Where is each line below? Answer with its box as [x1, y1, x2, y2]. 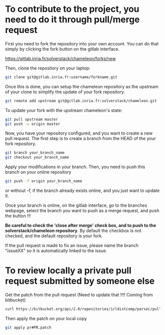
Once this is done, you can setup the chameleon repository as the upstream [5, 83, 159, 89]
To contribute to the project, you [5, 3, 139, 15]
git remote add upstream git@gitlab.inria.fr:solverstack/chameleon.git [5, 98, 157, 103]
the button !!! [5, 213, 31, 219]
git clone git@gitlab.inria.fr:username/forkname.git [5, 74, 118, 79]
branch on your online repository [5, 169, 72, 175]
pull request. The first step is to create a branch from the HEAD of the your [5, 136, 156, 142]
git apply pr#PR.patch [5, 325, 52, 330]
